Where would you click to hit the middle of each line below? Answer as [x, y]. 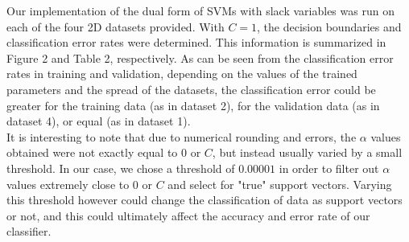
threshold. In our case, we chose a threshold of [121, 168]
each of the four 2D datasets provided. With [116, 26]
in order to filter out [329, 168]
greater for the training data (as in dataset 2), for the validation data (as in [193, 105]
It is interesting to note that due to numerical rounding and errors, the [182, 136]
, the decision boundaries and [329, 26]
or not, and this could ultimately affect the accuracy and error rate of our [188, 215]
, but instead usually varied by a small [307, 152]
